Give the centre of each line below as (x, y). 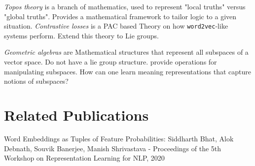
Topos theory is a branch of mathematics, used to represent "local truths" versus (125, 6)
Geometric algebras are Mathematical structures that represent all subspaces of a (126, 52)
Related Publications (76, 115)
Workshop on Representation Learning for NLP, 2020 (84, 158)
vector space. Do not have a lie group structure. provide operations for (110, 62)
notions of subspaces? (36, 81)
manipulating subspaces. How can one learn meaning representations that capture (128, 71)
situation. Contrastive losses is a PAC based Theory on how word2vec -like (116, 26)
